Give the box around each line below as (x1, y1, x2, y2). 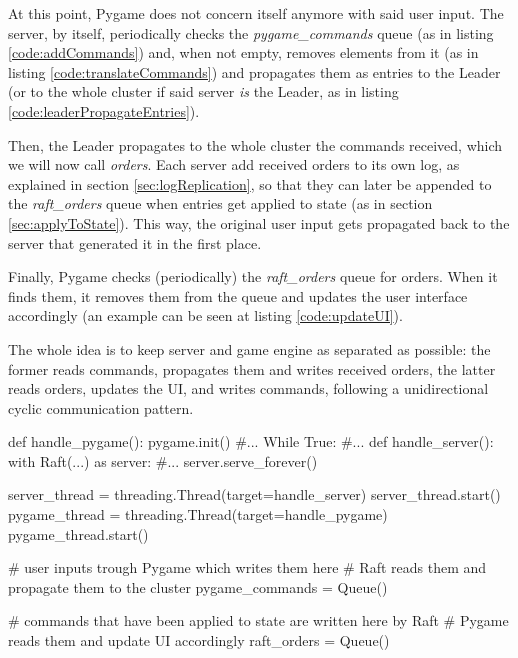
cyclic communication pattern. (8, 397, 194, 418)
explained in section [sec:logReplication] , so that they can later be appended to (8, 173, 492, 194)
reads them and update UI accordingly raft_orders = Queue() (8, 630, 390, 651)
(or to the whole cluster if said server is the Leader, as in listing (8, 81, 399, 102)
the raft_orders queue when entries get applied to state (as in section (8, 193, 433, 214)
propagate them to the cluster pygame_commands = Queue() (8, 576, 388, 597)
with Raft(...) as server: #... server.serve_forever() (8, 450, 318, 471)
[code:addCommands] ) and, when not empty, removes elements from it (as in (8, 42, 479, 63)
